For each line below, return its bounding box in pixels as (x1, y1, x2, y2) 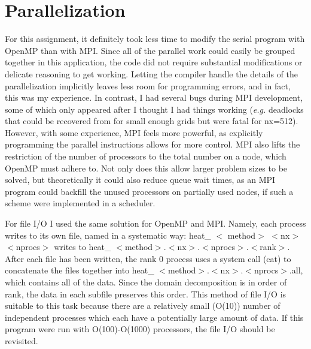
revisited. (5, 334, 38, 347)
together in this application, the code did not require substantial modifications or (5, 56, 303, 68)
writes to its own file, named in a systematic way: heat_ (5, 228, 211, 241)
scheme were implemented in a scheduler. (5, 197, 155, 209)
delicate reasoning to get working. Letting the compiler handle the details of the (5, 67, 298, 80)
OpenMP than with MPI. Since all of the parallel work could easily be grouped (5, 44, 295, 56)
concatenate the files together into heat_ (5, 264, 154, 276)
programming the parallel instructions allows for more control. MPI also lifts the (5, 138, 300, 151)
